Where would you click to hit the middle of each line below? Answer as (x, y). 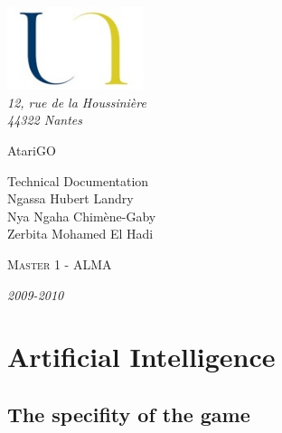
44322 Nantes (45, 120)
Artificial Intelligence (141, 357)
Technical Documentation (78, 180)
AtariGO (32, 151)
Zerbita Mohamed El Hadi (80, 234)
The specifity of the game (129, 414)
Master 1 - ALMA (60, 264)
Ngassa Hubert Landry (70, 198)
